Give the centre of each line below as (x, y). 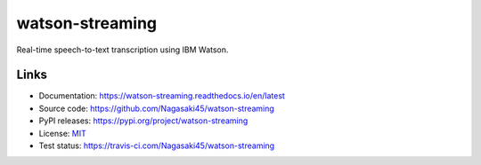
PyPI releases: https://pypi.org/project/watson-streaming (143, 121)
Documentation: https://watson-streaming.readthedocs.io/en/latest (162, 96)
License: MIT (62, 133)
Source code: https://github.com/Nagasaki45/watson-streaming (157, 108)
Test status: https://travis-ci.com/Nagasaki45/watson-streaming (157, 145)
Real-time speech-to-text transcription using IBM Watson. (122, 50)
